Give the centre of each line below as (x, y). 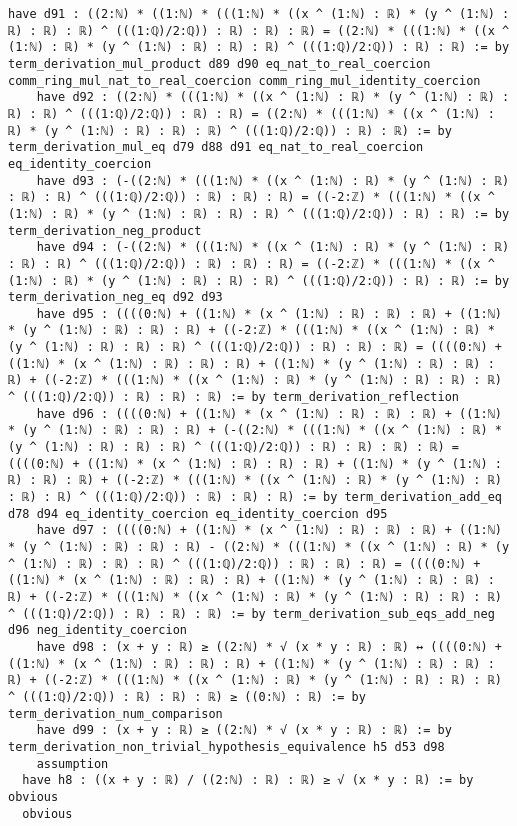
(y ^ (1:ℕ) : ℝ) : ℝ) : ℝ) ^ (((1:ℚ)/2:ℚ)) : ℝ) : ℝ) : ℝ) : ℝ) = (234, 447)
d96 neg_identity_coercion (97, 630)
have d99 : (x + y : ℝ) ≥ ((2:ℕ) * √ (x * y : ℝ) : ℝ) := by (244, 730)
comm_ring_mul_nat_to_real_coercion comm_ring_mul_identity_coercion (244, 80)
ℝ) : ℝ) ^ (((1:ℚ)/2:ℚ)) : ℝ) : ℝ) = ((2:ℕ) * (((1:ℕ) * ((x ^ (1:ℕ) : (251, 113)
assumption (72, 763)
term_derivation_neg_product (105, 230)
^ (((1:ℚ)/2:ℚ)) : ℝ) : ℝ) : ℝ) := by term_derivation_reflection (234, 397)
